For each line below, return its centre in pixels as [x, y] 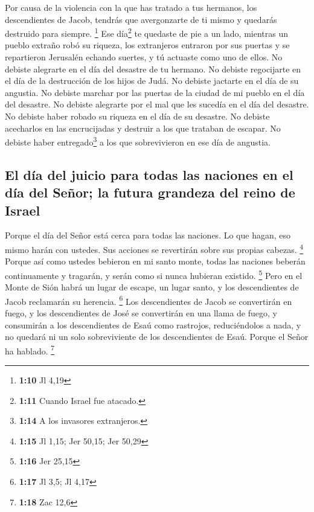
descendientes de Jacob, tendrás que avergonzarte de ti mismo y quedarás [141, 19]
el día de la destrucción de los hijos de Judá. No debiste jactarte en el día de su [152, 81]
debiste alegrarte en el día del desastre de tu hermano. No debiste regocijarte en [153, 69]
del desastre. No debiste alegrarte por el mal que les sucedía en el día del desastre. [157, 104]
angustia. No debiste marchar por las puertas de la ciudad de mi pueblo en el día [155, 92]
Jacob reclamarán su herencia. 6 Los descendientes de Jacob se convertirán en [149, 300]
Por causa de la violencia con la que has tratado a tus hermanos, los [131, 7]
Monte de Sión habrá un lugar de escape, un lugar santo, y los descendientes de [152, 287]
